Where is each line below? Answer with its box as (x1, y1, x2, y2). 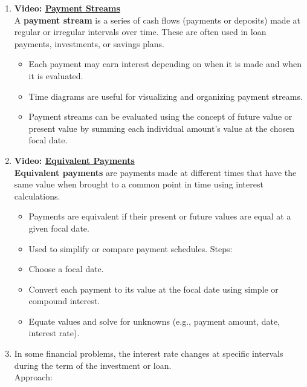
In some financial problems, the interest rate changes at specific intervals (14, 347, 283, 360)
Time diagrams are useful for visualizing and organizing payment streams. (28, 89, 303, 102)
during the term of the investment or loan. (14, 359, 172, 371)
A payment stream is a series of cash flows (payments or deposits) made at (14, 13, 300, 26)
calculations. (14, 189, 60, 202)
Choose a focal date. (28, 262, 104, 275)
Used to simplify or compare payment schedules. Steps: (28, 242, 233, 255)
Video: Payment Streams (14, 2, 120, 14)
